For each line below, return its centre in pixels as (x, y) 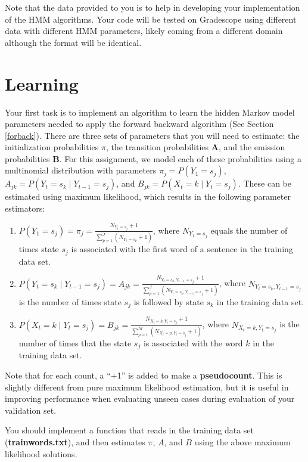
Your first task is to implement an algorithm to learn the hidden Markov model (150, 112)
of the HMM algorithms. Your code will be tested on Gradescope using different (151, 19)
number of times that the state (75, 343)
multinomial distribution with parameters (81, 170)
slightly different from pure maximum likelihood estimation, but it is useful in (147, 387)
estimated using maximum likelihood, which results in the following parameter (148, 196)
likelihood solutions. (41, 453)
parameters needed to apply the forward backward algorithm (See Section (139, 124)
